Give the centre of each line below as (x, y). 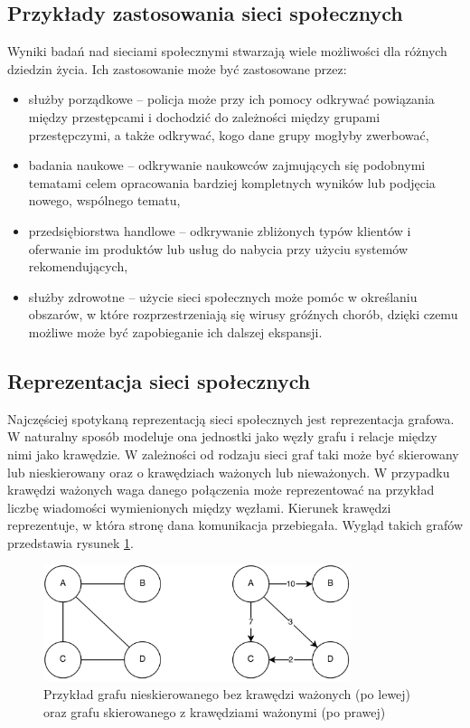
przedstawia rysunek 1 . (70, 542)
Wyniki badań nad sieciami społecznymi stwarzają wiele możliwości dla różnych (227, 51)
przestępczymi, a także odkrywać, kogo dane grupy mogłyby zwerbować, (229, 134)
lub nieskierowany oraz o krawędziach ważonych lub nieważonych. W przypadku (229, 472)
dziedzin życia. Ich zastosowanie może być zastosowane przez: (177, 68)
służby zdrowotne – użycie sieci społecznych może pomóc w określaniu (223, 296)
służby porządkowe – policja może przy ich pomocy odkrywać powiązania (231, 99)
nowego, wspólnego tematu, (104, 200)
